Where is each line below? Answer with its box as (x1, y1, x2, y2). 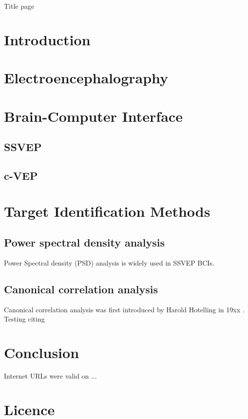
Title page (4, 1, 35, 11)
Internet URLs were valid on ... (4, 370, 97, 381)
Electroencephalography (4, 68, 169, 88)
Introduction (4, 29, 91, 49)
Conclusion (4, 343, 79, 362)
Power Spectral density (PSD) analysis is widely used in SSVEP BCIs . (4, 257, 214, 267)
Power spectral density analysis (4, 235, 165, 250)
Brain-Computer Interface (4, 106, 183, 126)
